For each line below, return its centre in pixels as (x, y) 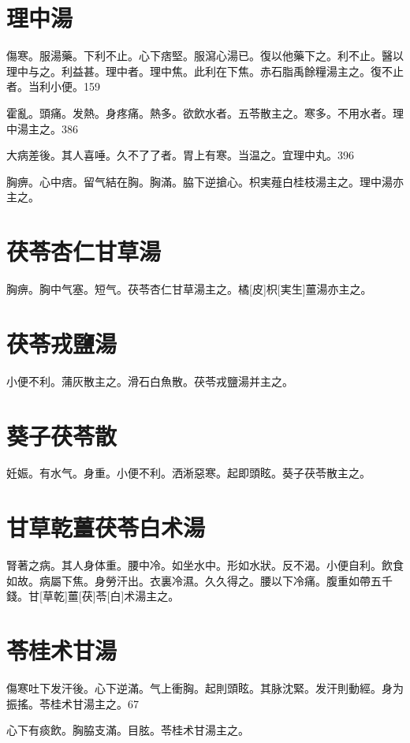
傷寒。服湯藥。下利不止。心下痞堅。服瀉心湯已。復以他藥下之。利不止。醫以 (205, 56)
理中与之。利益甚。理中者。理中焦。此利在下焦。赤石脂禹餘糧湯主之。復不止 (205, 71)
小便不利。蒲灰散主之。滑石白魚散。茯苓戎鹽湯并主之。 (150, 381)
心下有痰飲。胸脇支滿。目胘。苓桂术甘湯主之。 (128, 730)
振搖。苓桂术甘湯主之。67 (73, 703)
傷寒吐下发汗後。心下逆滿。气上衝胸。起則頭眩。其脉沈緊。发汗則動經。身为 (205, 688)
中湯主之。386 (42, 128)
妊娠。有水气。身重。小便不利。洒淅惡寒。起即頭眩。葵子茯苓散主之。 (188, 473)
